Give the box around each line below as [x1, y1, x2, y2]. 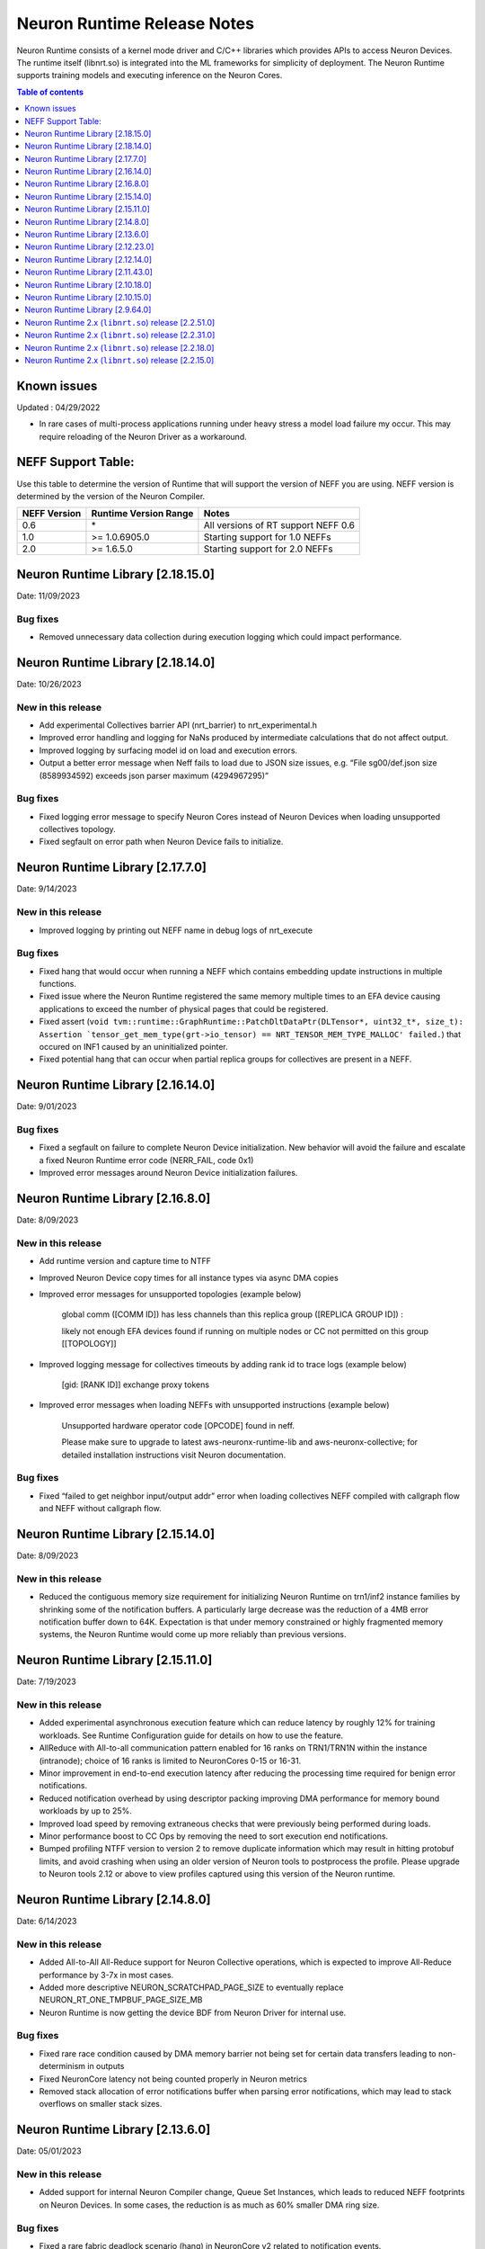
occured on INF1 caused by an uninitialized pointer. [39, 1042, 228, 1053]
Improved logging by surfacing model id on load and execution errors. [39, 745, 298, 756]
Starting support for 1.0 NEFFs [203, 531, 331, 543]
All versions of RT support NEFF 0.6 [203, 519, 355, 532]
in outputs [86, 2061, 125, 2072]
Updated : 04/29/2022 [16, 401, 101, 413]
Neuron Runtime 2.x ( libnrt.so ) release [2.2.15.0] [24, 354, 215, 365]
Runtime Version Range [91, 507, 194, 520]
